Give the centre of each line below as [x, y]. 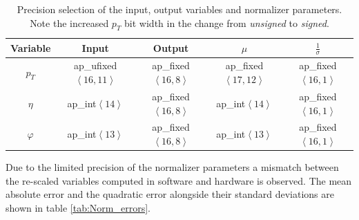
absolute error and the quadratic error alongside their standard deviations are [170, 194]
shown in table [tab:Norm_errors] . [78, 207]
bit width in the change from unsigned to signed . [227, 22]
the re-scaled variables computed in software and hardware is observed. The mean [179, 180]
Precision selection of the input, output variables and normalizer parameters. [179, 9]
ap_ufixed [96, 65]
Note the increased [69, 22]
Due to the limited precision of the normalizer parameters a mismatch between [172, 167]
